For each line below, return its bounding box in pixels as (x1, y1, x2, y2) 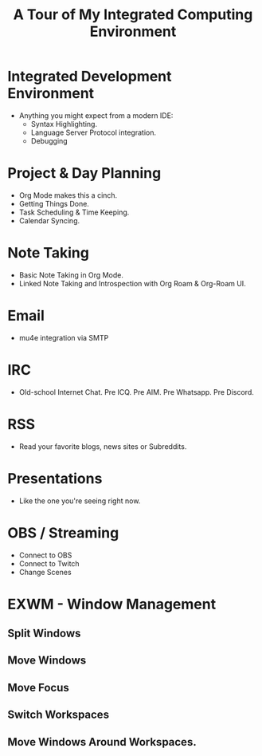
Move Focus (7, 680, 69, 695)
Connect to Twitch (18, 558, 80, 568)
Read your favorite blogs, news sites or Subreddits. (18, 441, 187, 451)
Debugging (30, 136, 68, 145)
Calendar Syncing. (18, 215, 80, 225)
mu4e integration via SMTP (18, 333, 109, 342)
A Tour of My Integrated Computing (13, 6, 253, 24)
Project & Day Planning (7, 164, 162, 183)
